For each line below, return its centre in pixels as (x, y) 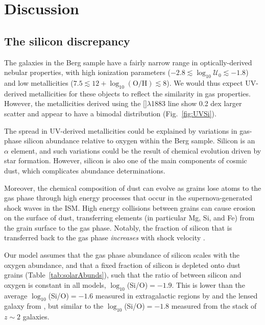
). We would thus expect (205, 82)
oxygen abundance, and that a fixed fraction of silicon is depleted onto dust (122, 265)
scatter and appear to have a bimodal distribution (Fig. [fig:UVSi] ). (110, 113)
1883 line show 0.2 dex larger (197, 103)
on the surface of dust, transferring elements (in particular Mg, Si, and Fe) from (129, 218)
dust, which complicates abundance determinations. (85, 170)
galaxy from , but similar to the (54, 306)
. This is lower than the (208, 284)
